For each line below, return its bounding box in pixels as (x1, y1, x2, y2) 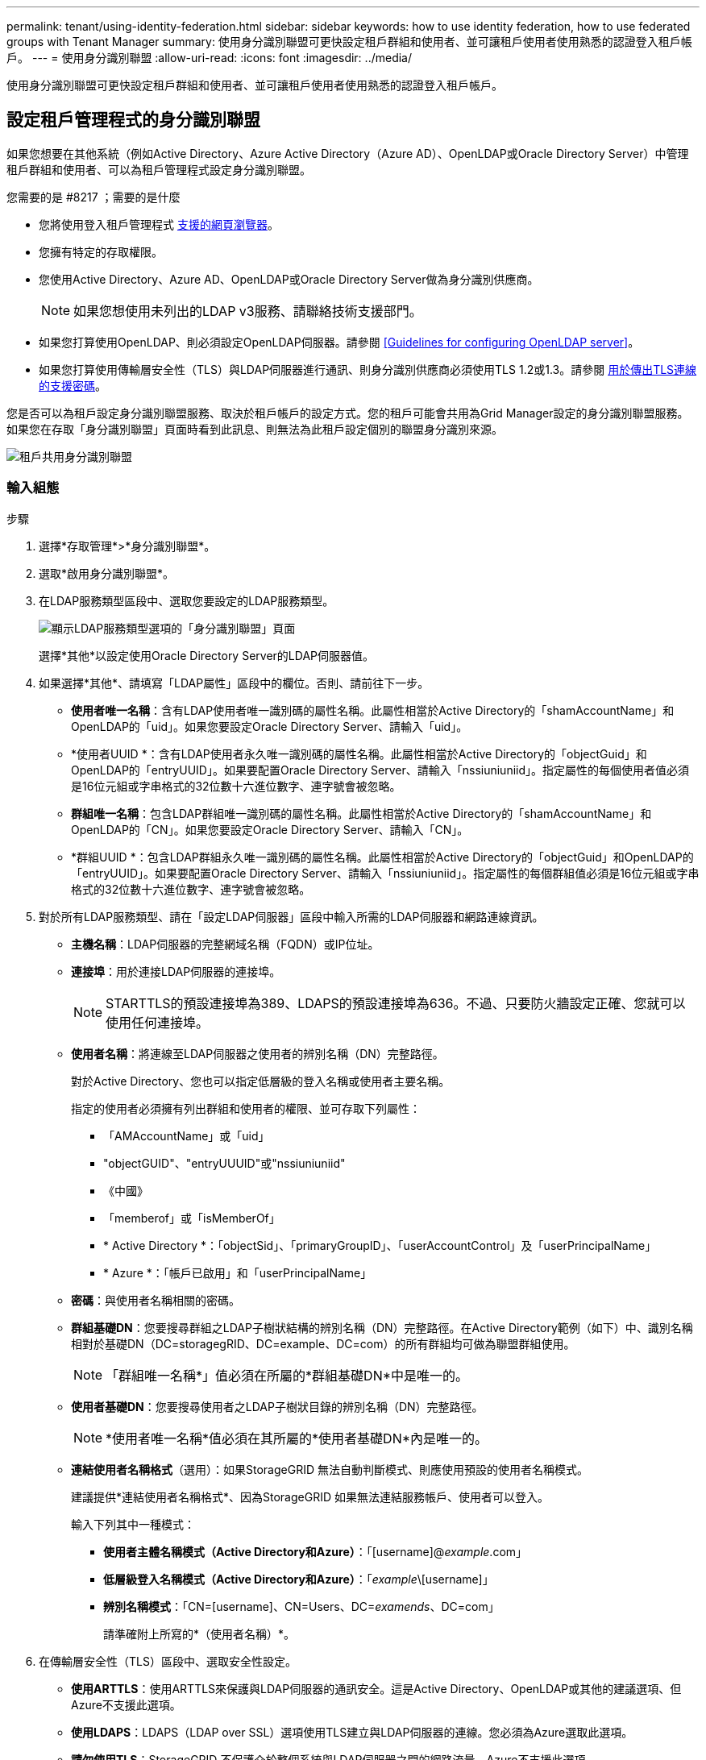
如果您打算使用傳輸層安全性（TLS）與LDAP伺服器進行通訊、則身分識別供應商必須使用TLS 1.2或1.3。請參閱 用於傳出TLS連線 (39, 362, 697, 376)
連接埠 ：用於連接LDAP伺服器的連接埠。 (71, 964, 281, 978)
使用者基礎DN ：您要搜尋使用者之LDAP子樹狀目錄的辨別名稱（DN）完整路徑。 (71, 1399, 484, 1413)
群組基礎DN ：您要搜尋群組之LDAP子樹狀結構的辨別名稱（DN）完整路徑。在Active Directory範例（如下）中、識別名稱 (71, 1320, 693, 1335)
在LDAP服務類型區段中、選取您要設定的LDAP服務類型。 (39, 593, 334, 608)
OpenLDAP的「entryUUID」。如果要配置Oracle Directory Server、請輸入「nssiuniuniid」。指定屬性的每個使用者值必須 (71, 762, 690, 777)
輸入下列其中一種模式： (71, 1517, 195, 1531)
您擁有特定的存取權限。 (39, 244, 163, 259)
